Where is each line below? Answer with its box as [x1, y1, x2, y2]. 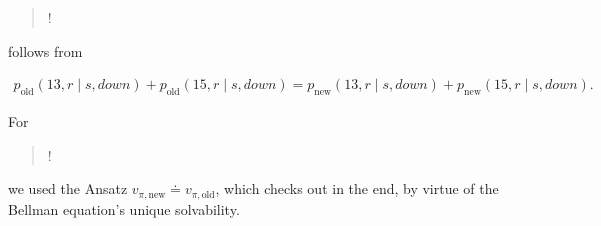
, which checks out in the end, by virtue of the [215, 178, 499, 199]
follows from [8, 40, 83, 61]
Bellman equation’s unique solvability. [8, 198, 240, 219]
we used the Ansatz [8, 178, 128, 199]
